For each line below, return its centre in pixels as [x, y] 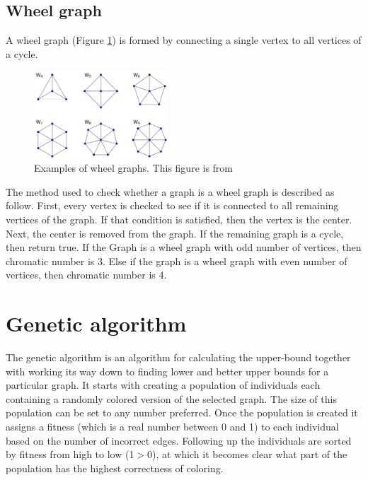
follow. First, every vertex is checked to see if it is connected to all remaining [172, 205]
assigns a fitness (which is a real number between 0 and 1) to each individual [172, 427]
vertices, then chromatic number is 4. [86, 275]
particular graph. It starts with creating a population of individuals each [163, 385]
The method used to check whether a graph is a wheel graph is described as [170, 191]
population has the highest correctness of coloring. [115, 468]
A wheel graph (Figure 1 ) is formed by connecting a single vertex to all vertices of [184, 40]
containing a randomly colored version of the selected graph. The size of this [171, 398]
